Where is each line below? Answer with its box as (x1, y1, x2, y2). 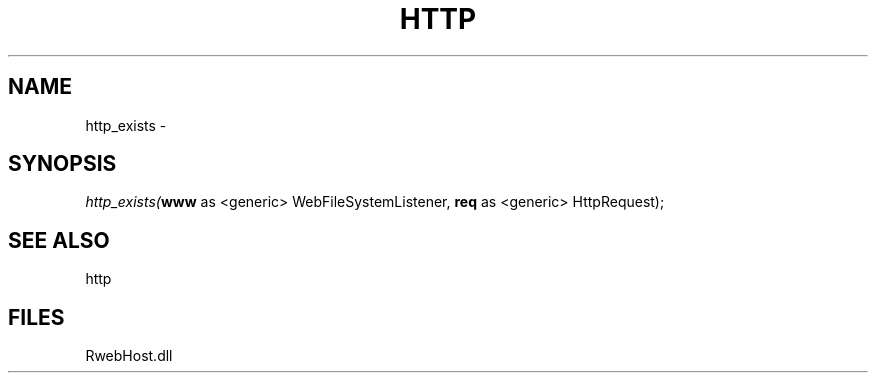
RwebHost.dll (85, 347, 173, 365)
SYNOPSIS (8, 151, 117, 177)
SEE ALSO (8, 227, 110, 253)
